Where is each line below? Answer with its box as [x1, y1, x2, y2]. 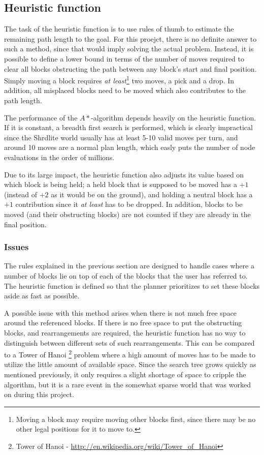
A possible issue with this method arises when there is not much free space [4, 307, 237, 318]
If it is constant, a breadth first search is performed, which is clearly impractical [4, 122, 253, 133]
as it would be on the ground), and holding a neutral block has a [51, 189, 253, 199]
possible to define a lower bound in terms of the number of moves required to [4, 53, 244, 64]
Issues [4, 240, 29, 253]
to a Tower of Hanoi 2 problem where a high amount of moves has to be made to [4, 348, 255, 359]
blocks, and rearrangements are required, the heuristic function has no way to [4, 327, 246, 338]
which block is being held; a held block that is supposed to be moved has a [4, 179, 237, 190]
